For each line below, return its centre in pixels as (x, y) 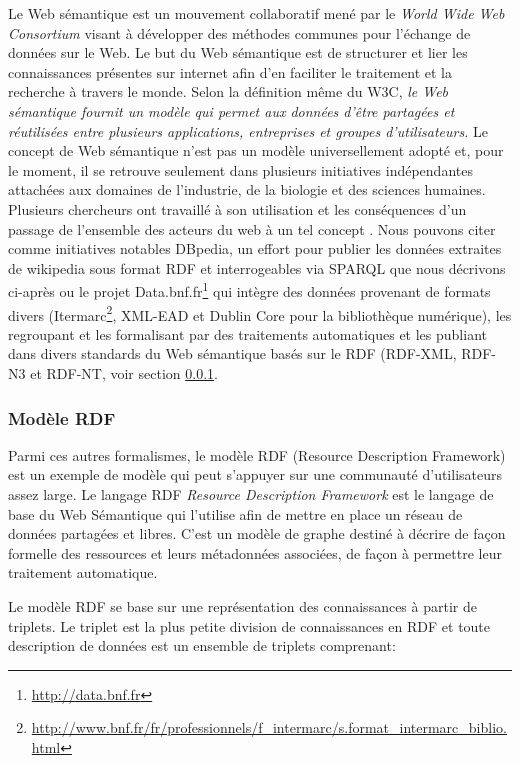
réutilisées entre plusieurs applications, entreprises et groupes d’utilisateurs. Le (248, 130)
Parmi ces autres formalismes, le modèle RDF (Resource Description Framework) (257, 454)
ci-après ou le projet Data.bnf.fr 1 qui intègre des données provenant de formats (249, 289)
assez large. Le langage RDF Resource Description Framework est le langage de (251, 494)
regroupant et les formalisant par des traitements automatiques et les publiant (247, 333)
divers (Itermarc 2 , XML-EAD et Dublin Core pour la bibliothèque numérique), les (260, 313)
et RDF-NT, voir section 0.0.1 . (124, 373)
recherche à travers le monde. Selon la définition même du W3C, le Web (228, 91)
